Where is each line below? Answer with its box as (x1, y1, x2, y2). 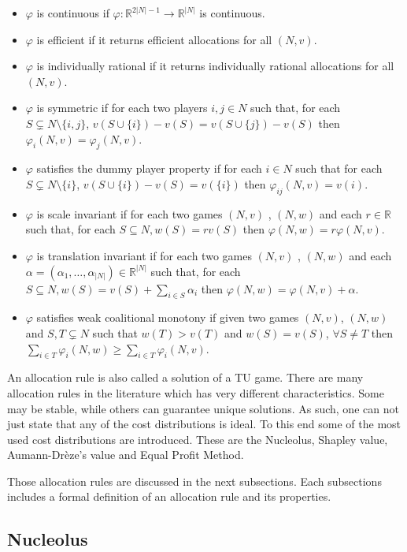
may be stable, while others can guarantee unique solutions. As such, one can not (7, 400, 399, 416)
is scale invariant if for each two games (36, 205, 223, 222)
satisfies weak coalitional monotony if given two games (36, 309, 299, 326)
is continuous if (36, 5, 109, 21)
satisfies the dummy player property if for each (36, 160, 262, 177)
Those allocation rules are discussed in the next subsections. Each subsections (7, 472, 382, 489)
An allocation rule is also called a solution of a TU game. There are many (7, 369, 364, 386)
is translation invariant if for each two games (36, 247, 252, 263)
